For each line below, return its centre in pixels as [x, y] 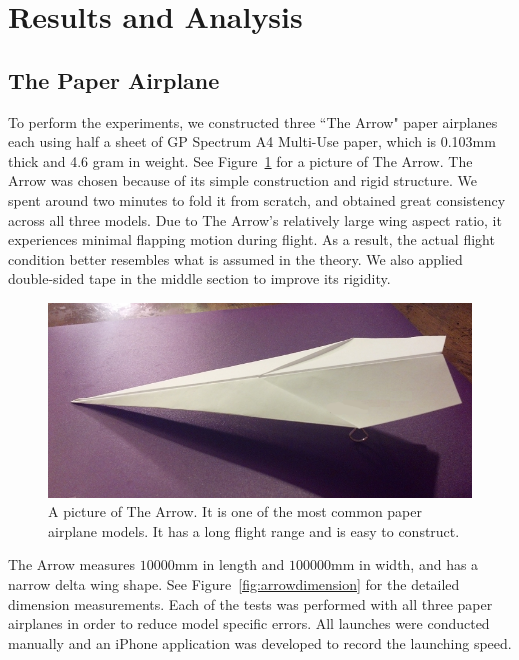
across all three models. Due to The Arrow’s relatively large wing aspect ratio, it [255, 219]
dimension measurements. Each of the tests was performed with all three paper [250, 603]
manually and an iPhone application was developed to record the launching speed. [260, 642]
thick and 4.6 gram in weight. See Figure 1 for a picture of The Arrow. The [240, 160]
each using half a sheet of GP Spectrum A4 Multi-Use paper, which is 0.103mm [252, 141]
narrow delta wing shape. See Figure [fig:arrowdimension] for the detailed [234, 584]
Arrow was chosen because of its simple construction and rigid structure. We [242, 180]
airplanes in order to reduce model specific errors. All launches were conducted [249, 623]
